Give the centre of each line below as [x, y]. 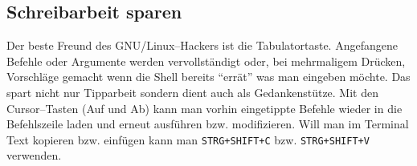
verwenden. [34, 155]
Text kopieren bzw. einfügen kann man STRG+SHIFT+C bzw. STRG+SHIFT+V [188, 139]
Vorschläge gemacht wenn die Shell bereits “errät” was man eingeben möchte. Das [208, 77]
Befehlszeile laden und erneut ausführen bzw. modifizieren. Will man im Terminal [208, 124]
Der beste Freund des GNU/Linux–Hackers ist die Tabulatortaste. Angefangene [202, 45]
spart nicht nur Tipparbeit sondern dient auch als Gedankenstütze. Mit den [192, 92]
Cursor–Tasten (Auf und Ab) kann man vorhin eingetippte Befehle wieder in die [204, 108]
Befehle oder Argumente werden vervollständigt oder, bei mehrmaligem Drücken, [206, 61]
